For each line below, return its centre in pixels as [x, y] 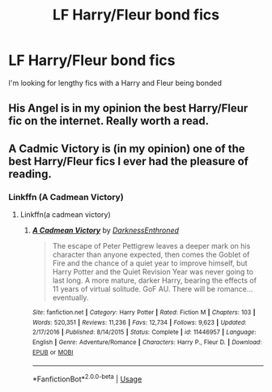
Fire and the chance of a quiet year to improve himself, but [150, 263]
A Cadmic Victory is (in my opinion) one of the [127, 149]
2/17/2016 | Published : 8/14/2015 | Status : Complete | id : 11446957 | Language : [144, 332]
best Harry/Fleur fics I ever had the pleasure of [129, 161]
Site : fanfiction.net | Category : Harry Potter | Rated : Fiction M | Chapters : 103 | [144, 313]
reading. [30, 174]
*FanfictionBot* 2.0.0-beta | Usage [87, 378]
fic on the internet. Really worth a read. [109, 121]
